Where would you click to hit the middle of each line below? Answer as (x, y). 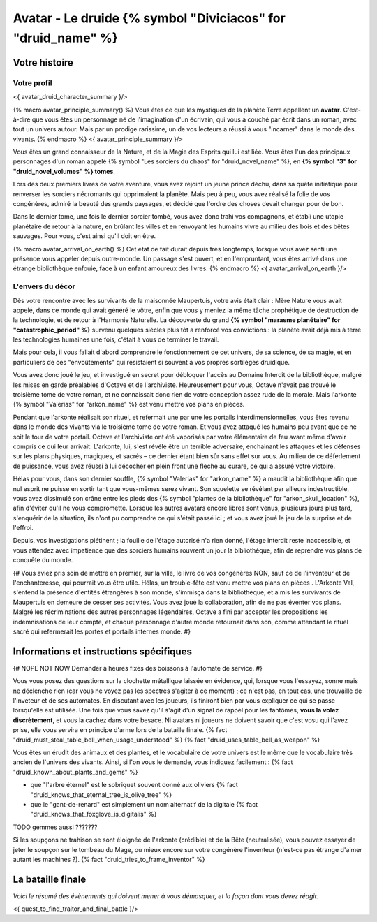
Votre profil (32, 82)
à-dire (22, 119)
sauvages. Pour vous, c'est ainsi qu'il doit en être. (84, 236)
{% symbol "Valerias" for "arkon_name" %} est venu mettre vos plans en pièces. (129, 404)
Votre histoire (43, 63)
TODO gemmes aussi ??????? (55, 827)
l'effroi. (23, 528)
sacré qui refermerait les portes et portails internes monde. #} (102, 631)
